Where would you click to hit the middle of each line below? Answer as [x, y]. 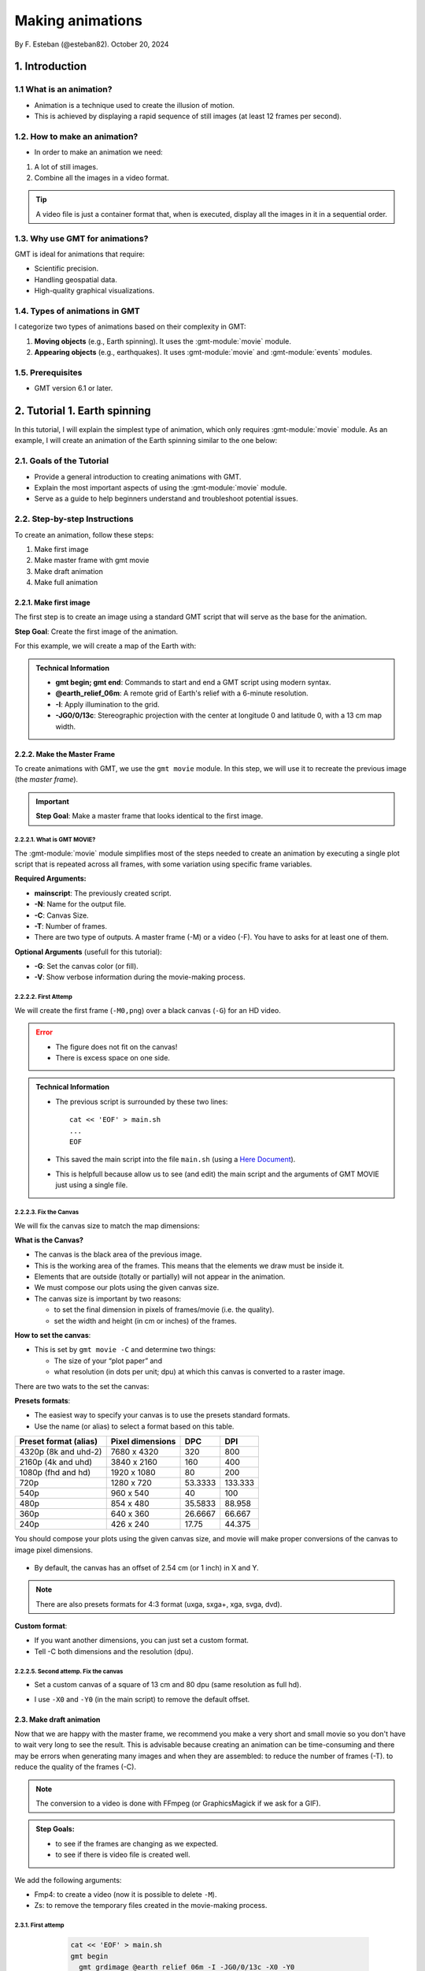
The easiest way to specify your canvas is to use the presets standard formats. [162, 1415]
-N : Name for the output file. [80, 904]
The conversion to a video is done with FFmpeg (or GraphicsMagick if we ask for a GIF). [178, 1803]
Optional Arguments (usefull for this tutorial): [89, 952]
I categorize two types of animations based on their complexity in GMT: [131, 326]
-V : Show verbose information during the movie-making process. [140, 977]
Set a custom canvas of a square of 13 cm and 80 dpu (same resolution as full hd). [168, 1685]
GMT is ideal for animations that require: [80, 254]
